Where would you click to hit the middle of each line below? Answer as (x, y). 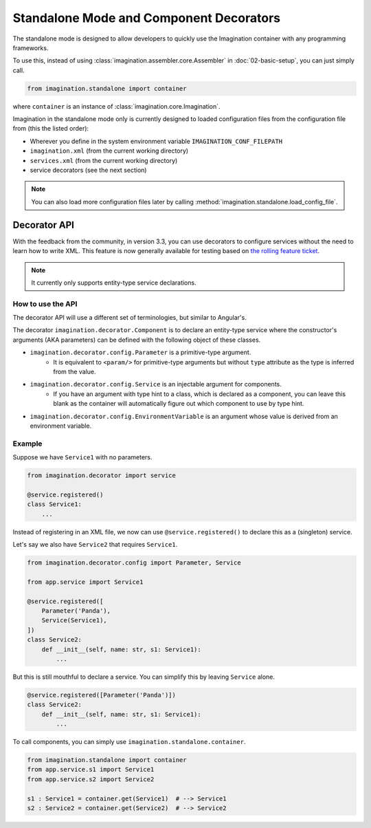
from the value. (75, 371)
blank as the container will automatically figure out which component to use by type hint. (179, 404)
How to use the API (45, 304)
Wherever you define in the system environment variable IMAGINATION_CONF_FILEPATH (156, 141)
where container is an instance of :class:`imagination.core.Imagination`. (116, 106)
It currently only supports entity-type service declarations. (114, 283)
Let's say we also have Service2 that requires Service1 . (95, 544)
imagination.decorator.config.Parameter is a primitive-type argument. (140, 352)
